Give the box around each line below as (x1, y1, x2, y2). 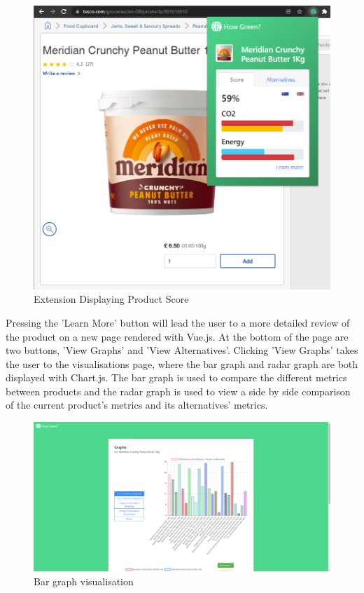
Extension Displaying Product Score (34, 292, 189, 306)
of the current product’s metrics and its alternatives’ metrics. (6, 397, 268, 412)
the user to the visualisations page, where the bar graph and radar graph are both (6, 356, 358, 371)
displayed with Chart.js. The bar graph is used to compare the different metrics (6, 370, 347, 385)
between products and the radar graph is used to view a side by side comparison (6, 383, 351, 398)
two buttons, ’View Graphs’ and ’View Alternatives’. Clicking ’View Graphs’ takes (6, 343, 358, 357)
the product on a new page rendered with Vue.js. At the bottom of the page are (6, 329, 349, 343)
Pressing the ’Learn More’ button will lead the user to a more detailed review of (6, 315, 350, 329)
